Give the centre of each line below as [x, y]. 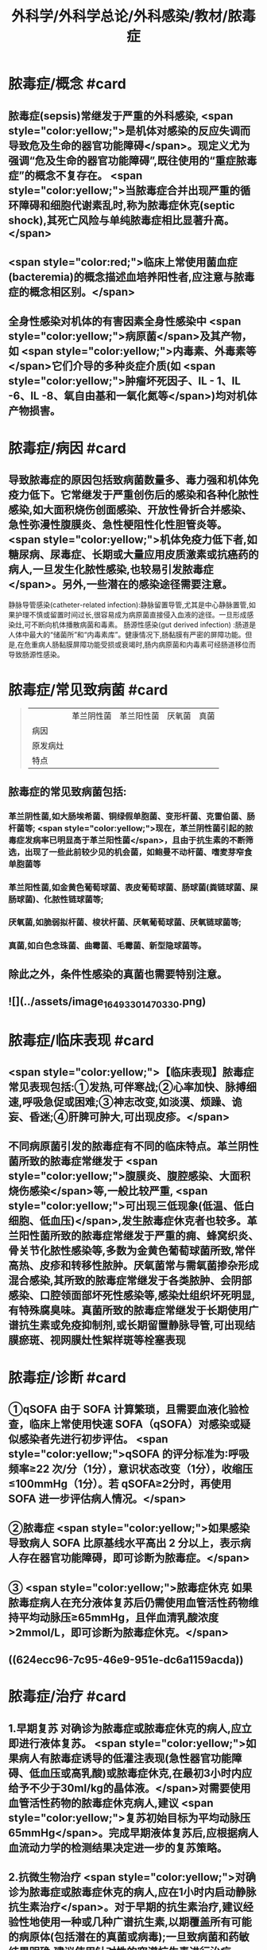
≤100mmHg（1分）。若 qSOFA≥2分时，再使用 [120, 1483]
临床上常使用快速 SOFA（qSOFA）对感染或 [135, 1424]
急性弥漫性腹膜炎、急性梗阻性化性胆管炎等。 [118, 525]
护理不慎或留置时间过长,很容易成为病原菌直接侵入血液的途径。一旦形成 [131, 615]
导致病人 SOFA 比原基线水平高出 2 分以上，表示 [124, 1543]
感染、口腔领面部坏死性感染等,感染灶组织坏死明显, [132, 1296]
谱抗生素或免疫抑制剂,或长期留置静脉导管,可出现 [127, 1325]
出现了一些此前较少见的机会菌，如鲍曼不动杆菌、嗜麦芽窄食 [138, 852]
